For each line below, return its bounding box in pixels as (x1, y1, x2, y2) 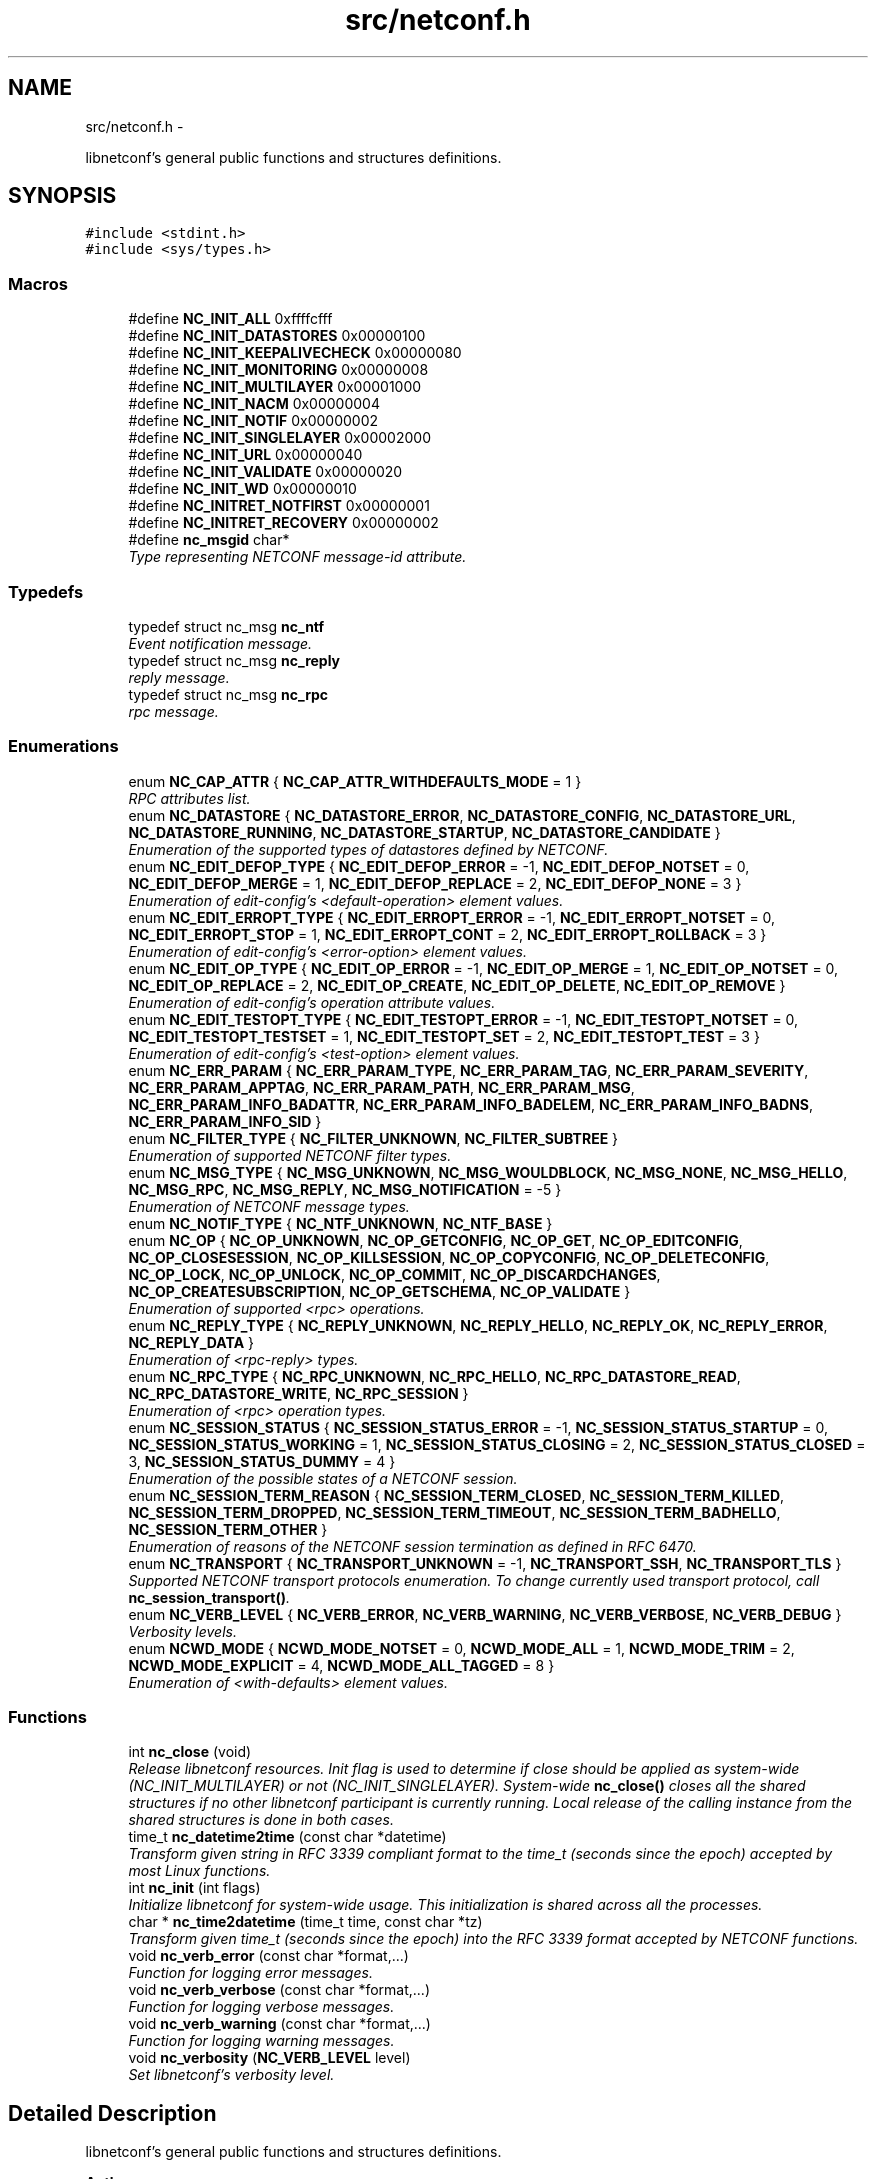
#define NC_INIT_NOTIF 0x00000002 (128, 412, 379, 430)
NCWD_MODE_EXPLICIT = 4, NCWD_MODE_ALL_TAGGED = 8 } (128, 1656, 555, 1674)
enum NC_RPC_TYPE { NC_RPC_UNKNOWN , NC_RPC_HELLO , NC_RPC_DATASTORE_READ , (128, 1367, 741, 1385)
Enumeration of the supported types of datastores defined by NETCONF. (128, 840, 609, 858)
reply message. (128, 668, 230, 686)
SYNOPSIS (8, 183, 117, 209)
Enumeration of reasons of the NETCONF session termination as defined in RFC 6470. (128, 1537, 697, 1555)
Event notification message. (128, 634, 313, 652)
